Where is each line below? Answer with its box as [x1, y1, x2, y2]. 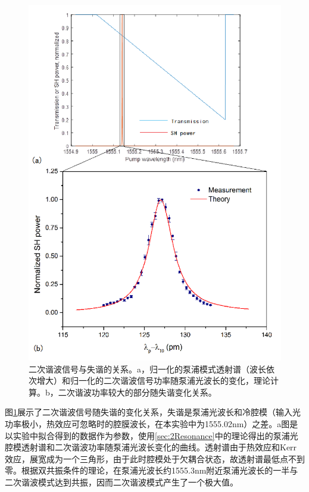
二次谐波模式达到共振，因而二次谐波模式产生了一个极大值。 [5, 475, 238, 488]
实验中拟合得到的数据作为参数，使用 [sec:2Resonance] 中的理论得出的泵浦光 [13, 429, 298, 441]
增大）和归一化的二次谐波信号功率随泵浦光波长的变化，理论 [36, 374, 270, 387]
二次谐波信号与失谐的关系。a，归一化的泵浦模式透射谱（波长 [29, 362, 266, 375]
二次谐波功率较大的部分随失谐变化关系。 [58, 386, 217, 398]
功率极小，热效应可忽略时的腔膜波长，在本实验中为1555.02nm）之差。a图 [5, 418, 290, 430]
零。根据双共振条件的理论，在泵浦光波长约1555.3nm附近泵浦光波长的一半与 [5, 464, 298, 477]
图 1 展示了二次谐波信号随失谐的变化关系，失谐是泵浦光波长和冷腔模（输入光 [5, 406, 301, 418]
